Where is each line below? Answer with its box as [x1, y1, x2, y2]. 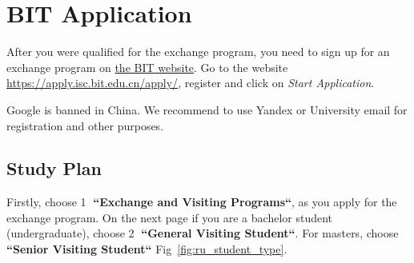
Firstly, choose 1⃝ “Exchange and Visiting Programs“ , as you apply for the [6, 193, 397, 210]
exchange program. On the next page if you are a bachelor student [6, 209, 333, 225]
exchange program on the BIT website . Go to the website [6, 58, 288, 75]
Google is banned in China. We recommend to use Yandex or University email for [6, 101, 408, 118]
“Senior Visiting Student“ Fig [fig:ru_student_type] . [6, 241, 287, 257]
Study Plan [6, 156, 102, 181]
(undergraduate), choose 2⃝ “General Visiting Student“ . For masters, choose [6, 225, 399, 241]
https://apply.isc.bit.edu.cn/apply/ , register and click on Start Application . [6, 74, 375, 91]
